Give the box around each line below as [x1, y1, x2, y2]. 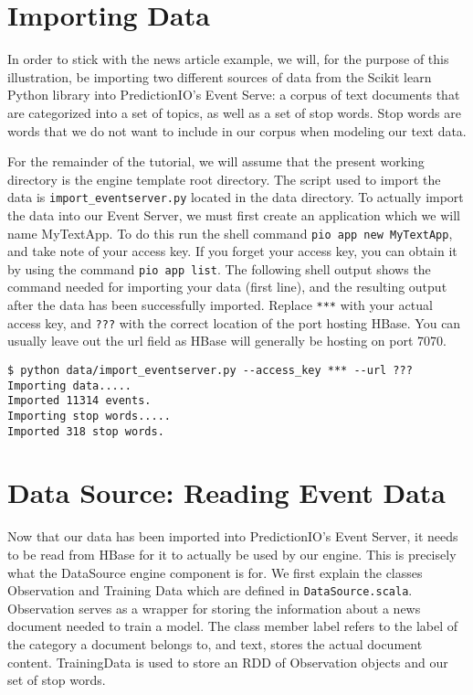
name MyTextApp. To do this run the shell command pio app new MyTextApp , [7, 223, 453, 242]
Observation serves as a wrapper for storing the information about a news [7, 598, 421, 617]
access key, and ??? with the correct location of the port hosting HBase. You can [7, 313, 461, 332]
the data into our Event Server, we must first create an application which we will [7, 205, 460, 224]
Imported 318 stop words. [7, 424, 164, 438]
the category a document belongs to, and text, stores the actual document [7, 634, 423, 653]
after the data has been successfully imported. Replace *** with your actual [7, 295, 433, 315]
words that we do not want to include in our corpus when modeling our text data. [7, 121, 467, 140]
